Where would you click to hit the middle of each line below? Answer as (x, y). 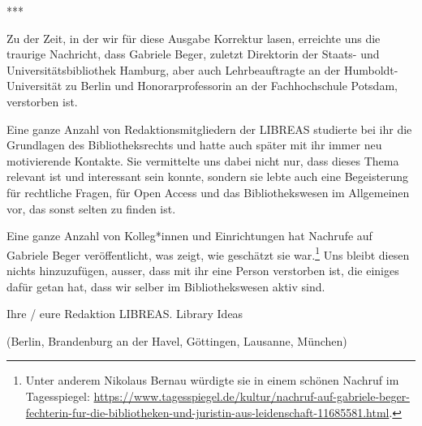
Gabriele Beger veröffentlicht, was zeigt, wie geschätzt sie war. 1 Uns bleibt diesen (208, 253)
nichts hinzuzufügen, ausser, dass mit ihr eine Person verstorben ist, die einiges (203, 270)
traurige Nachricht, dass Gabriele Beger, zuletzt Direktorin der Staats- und (193, 54)
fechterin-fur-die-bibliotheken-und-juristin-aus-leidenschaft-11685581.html (207, 412)
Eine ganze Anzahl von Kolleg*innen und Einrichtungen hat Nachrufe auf (189, 236)
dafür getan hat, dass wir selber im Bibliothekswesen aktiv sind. (166, 286)
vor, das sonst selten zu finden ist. (91, 208)
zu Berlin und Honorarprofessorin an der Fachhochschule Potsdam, (231, 86)
